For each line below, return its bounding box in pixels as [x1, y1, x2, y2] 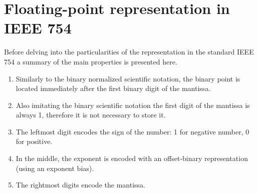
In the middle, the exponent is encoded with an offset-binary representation [16, 153, 248, 163]
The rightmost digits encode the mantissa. [16, 179, 145, 190]
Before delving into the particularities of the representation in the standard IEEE [4, 46, 254, 57]
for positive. [16, 136, 53, 146]
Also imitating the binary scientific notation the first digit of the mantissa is [16, 99, 250, 110]
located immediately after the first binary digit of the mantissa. [16, 83, 211, 93]
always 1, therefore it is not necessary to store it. [16, 109, 166, 120]
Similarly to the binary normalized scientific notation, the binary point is [16, 73, 240, 83]
